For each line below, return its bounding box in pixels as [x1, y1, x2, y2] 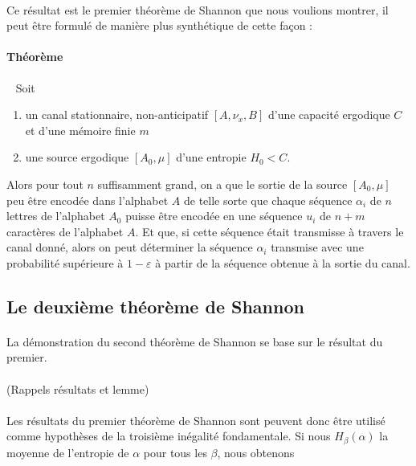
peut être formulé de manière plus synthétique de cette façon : [6, 17, 312, 34]
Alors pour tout [6, 175, 84, 192]
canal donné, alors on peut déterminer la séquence [6, 239, 253, 255]
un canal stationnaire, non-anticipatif [25, 106, 209, 123]
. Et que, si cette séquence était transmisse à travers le [135, 223, 404, 239]
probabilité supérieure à [6, 254, 124, 271]
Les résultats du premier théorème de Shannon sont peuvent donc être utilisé [6, 411, 385, 428]
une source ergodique [25, 149, 129, 166]
